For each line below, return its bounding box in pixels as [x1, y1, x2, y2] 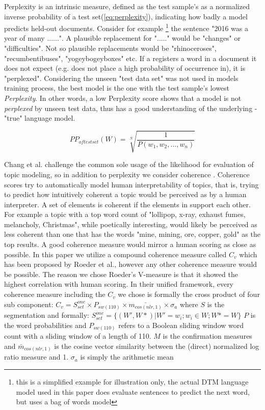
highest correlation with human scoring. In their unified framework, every [4, 279, 234, 289]
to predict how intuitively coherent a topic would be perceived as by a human [4, 189, 247, 200]
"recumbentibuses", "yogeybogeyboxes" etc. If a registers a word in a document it [4, 52, 257, 63]
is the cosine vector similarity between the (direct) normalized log [54, 340, 259, 351]
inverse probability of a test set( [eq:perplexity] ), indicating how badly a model [4, 11, 248, 21]
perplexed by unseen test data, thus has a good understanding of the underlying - [4, 102, 257, 113]
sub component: [4, 298, 54, 309]
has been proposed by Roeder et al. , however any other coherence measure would [4, 259, 257, 269]
